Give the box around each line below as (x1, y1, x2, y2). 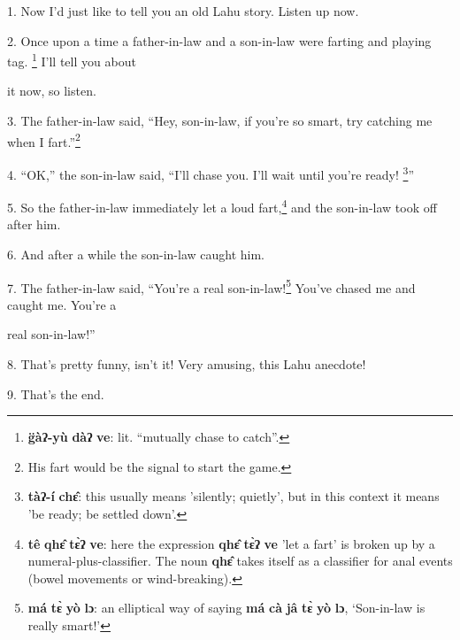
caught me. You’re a (7, 295, 117, 313)
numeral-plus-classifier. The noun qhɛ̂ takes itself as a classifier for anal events (27, 551, 453, 570)
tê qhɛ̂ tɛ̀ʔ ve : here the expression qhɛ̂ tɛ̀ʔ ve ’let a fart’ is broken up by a (27, 534, 435, 552)
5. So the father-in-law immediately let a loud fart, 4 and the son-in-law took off (7, 196, 437, 216)
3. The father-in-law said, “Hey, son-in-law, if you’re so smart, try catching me (7, 112, 433, 130)
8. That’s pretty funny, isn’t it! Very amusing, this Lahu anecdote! (7, 355, 366, 373)
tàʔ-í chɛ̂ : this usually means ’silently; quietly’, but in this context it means (27, 487, 440, 505)
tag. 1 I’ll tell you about (7, 50, 136, 70)
